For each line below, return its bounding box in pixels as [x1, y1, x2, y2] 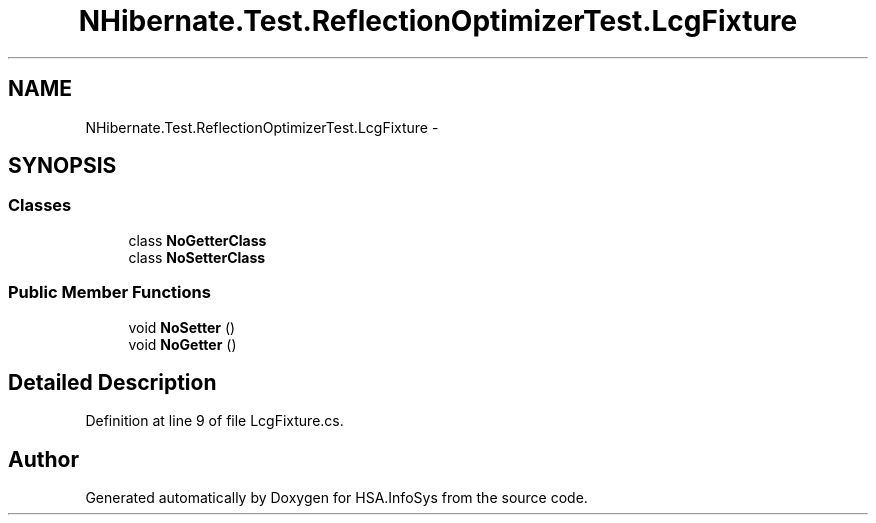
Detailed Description [8, 369, 217, 395]
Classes [8, 195, 72, 216]
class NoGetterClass [128, 231, 267, 249]
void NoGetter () [128, 335, 237, 353]
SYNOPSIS [8, 153, 117, 179]
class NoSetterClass [128, 248, 266, 266]
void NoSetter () [128, 318, 236, 336]
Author [8, 446, 79, 472]
